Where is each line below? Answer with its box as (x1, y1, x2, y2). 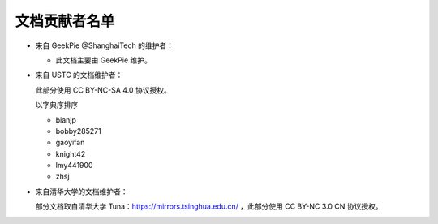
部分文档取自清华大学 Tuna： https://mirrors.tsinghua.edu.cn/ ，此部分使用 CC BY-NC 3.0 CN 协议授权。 (35, 201, 383, 211)
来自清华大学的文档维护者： (35, 187, 128, 196)
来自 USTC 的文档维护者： (35, 70, 123, 80)
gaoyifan (55, 138, 85, 148)
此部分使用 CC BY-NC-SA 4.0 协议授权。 (35, 85, 172, 95)
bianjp (55, 114, 77, 125)
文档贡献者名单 (15, 12, 115, 30)
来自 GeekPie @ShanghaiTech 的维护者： (35, 41, 174, 50)
